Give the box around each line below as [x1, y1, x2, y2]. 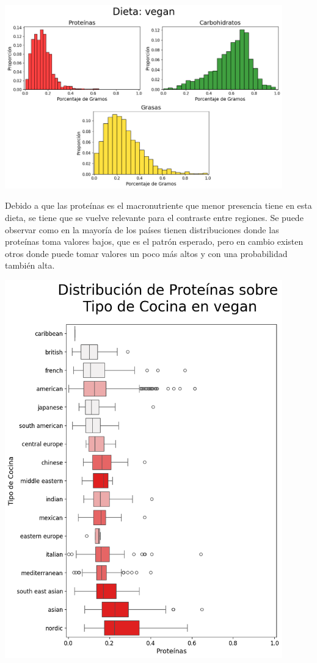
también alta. [5, 259, 55, 272]
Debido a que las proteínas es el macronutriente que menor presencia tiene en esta [5, 199, 312, 212]
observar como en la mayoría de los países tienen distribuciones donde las [5, 223, 279, 236]
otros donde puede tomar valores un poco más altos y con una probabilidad [5, 247, 288, 259]
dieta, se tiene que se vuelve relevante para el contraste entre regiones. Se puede [5, 211, 304, 223]
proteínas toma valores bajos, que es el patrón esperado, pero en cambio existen [5, 235, 304, 248]
